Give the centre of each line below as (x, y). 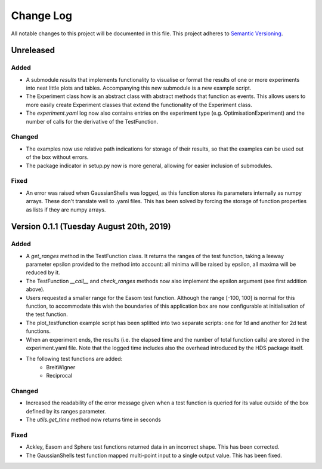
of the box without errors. (57, 157)
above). (35, 289)
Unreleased (33, 50)
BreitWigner (61, 367)
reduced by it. (43, 272)
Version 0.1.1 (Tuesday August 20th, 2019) (91, 227)
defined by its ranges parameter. (66, 411)
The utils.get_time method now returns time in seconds (93, 420)
